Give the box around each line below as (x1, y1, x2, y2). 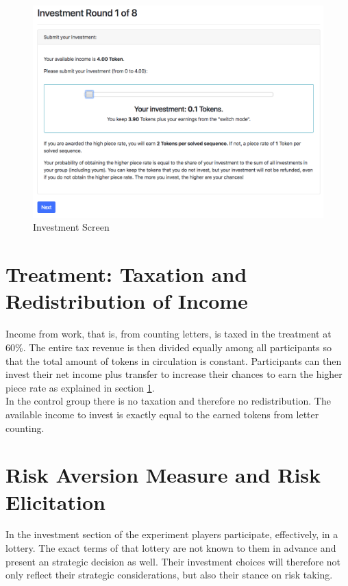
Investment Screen (33, 220, 110, 234)
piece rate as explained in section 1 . (5, 380, 155, 394)
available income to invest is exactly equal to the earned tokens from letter (5, 407, 319, 421)
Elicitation (5, 487, 105, 515)
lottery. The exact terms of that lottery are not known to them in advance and (5, 541, 336, 555)
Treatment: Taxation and (5, 260, 247, 288)
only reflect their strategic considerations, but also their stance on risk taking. (5, 568, 333, 582)
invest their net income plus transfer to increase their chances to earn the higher (5, 367, 343, 381)
